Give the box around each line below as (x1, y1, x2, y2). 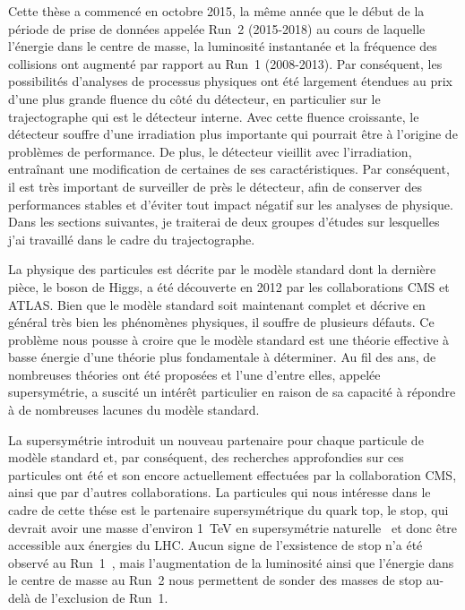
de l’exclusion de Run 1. (34, 589, 168, 606)
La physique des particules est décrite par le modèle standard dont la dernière (8, 260, 436, 279)
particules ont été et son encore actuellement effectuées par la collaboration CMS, (8, 465, 457, 484)
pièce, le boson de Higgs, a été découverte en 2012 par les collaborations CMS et (8, 277, 450, 296)
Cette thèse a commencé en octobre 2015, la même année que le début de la (8, 2, 425, 20)
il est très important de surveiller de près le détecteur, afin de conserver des (8, 176, 422, 195)
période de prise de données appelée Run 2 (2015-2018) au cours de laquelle (8, 19, 426, 38)
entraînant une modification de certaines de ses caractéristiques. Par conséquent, (8, 159, 450, 178)
